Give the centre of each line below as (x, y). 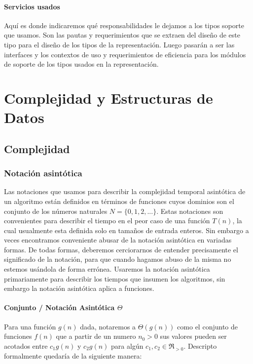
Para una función (30, 326)
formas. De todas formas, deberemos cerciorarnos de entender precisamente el (121, 249)
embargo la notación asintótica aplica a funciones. (79, 288)
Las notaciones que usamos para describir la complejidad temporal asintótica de (125, 191)
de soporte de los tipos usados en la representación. (81, 64)
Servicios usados (32, 6)
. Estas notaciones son (190, 211)
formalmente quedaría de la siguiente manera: (73, 355)
